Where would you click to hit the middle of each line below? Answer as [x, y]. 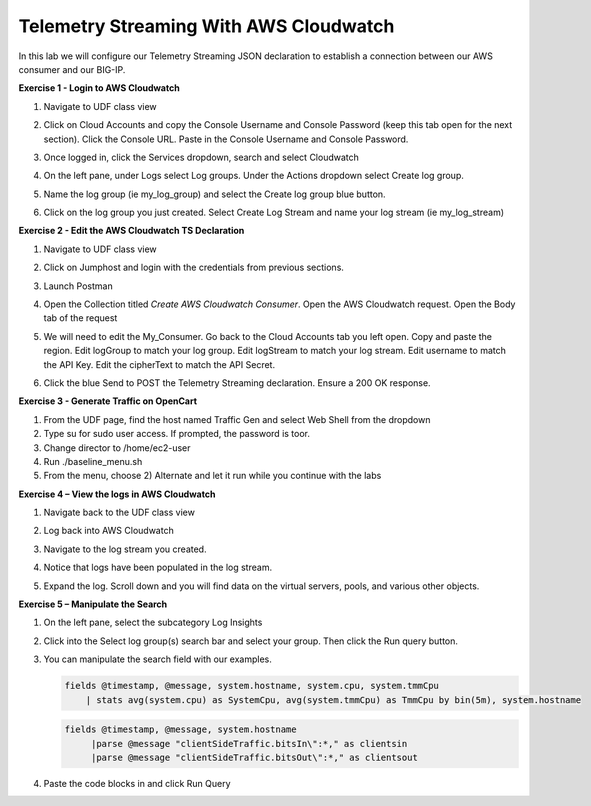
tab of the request [80, 318]
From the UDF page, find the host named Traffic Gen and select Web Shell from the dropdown [237, 419]
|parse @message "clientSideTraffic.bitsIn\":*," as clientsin [249, 743]
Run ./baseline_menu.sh [93, 461]
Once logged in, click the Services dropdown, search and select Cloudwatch [201, 157]
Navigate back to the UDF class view [119, 512]
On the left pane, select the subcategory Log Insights [153, 622]
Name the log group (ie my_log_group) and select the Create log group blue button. [214, 194]
